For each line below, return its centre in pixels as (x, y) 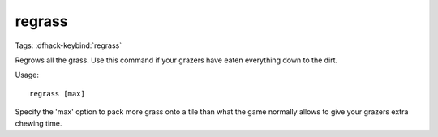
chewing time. (39, 123)
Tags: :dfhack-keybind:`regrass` (68, 45)
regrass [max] (57, 94)
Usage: (27, 75)
